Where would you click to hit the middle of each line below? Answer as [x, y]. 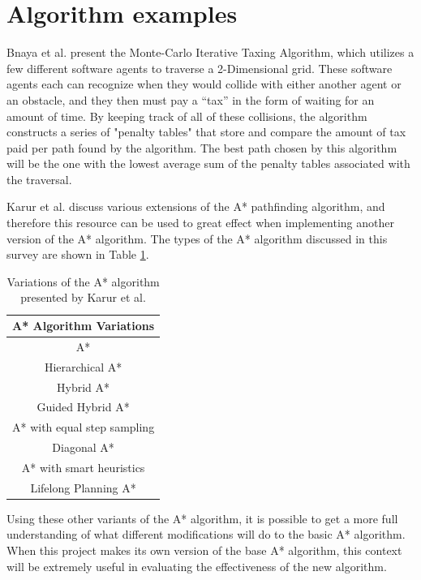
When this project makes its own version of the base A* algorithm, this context [204, 550]
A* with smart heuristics [83, 467]
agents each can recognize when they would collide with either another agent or [204, 84]
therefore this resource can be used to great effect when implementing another [200, 223]
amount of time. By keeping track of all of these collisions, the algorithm [187, 116]
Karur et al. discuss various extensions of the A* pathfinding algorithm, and [196, 206]
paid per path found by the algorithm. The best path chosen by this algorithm [202, 147]
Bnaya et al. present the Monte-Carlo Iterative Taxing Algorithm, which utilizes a [210, 52]
